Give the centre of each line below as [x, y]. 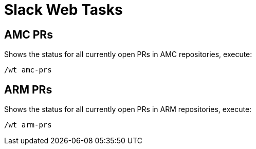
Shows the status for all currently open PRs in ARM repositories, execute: [128, 109]
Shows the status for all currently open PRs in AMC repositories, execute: [128, 54]
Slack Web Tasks [63, 10]
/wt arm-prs [28, 125]
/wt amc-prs [28, 70]
